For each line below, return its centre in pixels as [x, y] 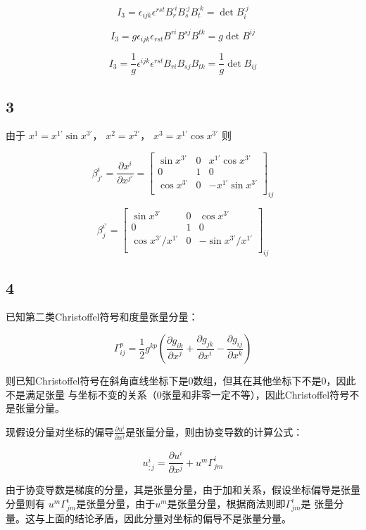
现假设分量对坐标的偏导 [60, 431]
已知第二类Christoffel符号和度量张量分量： [102, 317]
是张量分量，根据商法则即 [226, 503]
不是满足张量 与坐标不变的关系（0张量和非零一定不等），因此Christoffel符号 [178, 394]
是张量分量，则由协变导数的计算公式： [214, 431]
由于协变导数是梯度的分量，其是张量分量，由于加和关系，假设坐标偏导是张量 [183, 490]
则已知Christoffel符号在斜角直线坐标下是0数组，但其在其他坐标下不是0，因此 [181, 381]
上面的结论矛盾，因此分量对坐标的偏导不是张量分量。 [168, 518]
